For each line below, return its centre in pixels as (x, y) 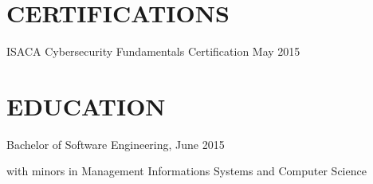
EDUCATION (86, 106)
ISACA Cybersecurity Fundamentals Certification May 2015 (153, 51)
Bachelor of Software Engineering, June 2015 (116, 144)
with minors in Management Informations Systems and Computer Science (186, 171)
